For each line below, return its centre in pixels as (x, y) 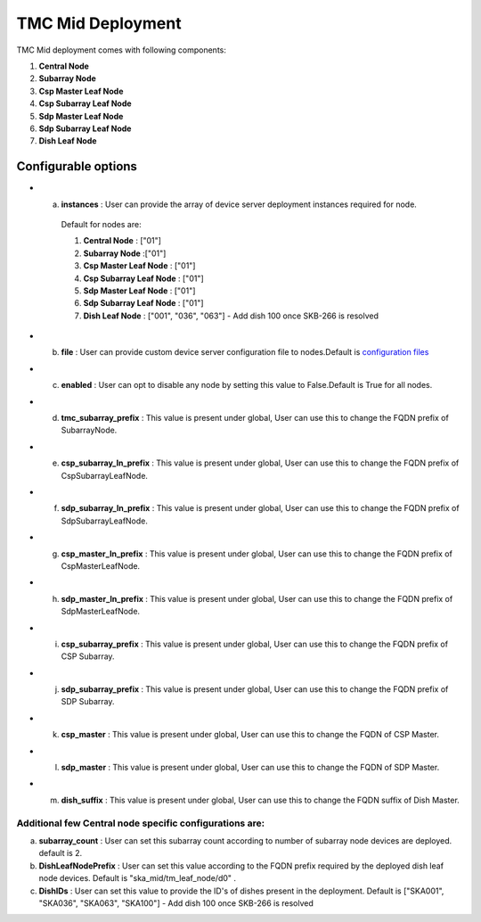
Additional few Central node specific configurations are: (141, 823)
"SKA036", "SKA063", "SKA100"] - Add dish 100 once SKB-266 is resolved (176, 903)
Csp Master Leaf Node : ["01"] (139, 266)
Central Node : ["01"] (122, 241)
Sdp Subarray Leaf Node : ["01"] (143, 303)
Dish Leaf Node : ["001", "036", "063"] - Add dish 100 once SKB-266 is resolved (231, 316)
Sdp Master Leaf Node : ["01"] (139, 291)
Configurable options (77, 166)
